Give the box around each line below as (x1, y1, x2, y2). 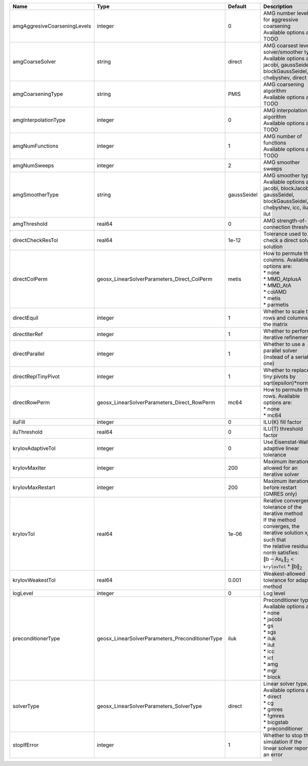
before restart (263, 484, 297, 491)
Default (227, 3, 246, 10)
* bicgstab (263, 719, 288, 726)
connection (263, 224, 291, 230)
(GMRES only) (263, 490, 297, 497)
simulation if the (263, 738, 302, 745)
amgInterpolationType (12, 116, 66, 123)
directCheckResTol (12, 237, 59, 244)
